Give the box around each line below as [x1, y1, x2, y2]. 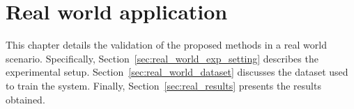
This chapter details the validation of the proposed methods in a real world [6, 37, 327, 52]
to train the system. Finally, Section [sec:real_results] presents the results [6, 78, 321, 92]
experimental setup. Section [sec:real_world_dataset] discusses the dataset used [6, 65, 348, 79]
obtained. [6, 92, 45, 106]
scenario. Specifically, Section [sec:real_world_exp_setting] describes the [6, 51, 318, 65]
